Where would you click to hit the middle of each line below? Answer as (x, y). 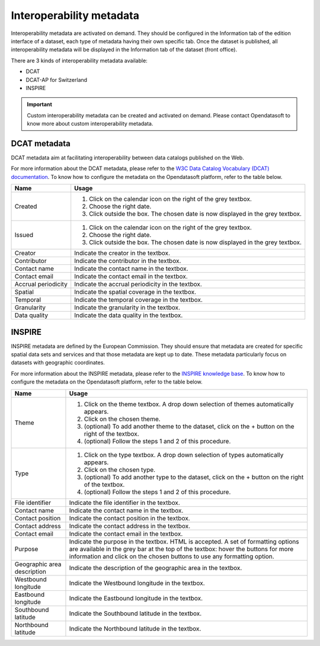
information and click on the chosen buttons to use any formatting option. (172, 556)
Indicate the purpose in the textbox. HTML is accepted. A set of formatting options (184, 541)
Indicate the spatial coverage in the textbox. (135, 292)
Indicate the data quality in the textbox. (129, 315)
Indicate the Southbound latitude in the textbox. (135, 613)
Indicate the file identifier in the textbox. (124, 503)
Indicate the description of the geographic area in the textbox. (156, 568)
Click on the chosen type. (120, 469)
